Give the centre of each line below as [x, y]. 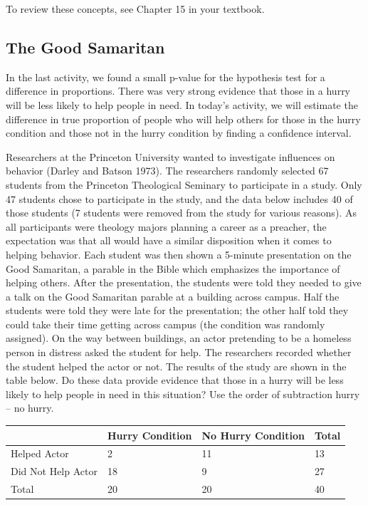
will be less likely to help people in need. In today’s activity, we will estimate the [182, 104]
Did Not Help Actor [54, 471]
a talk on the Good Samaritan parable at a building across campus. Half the [173, 296]
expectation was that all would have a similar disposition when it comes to [169, 240]
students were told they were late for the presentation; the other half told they [177, 310]
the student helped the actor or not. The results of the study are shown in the [176, 366]
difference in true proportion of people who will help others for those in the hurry [183, 119]
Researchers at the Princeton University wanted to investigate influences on [170, 156]
